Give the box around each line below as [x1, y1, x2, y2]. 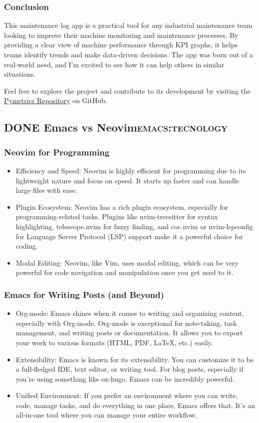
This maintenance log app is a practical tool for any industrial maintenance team [4, 20, 253, 30]
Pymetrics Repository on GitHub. [4, 95, 107, 106]
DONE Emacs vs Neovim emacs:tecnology [4, 120, 228, 135]
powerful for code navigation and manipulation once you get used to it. [15, 267, 234, 278]
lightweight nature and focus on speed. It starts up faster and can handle [15, 175, 240, 185]
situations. [4, 69, 36, 79]
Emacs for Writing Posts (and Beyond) [4, 288, 164, 300]
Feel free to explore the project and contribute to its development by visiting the [4, 85, 251, 96]
